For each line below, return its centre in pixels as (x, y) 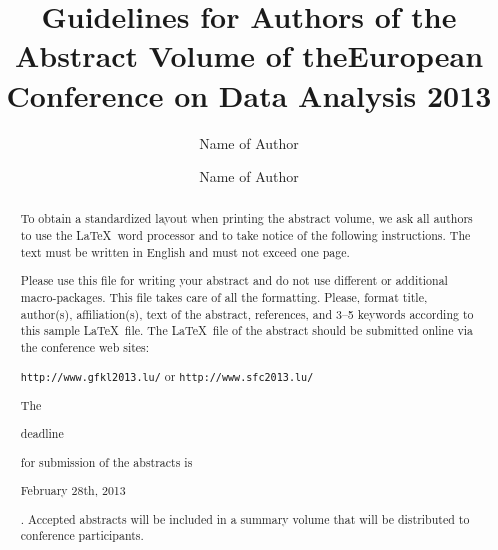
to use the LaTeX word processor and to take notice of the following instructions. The (245, 235)
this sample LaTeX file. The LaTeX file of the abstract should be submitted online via (246, 330)
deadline (42, 433)
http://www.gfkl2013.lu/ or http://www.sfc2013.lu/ (167, 375)
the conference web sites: (85, 346)
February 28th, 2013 (73, 490)
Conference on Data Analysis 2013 (249, 94)
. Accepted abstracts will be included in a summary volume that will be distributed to (245, 518)
